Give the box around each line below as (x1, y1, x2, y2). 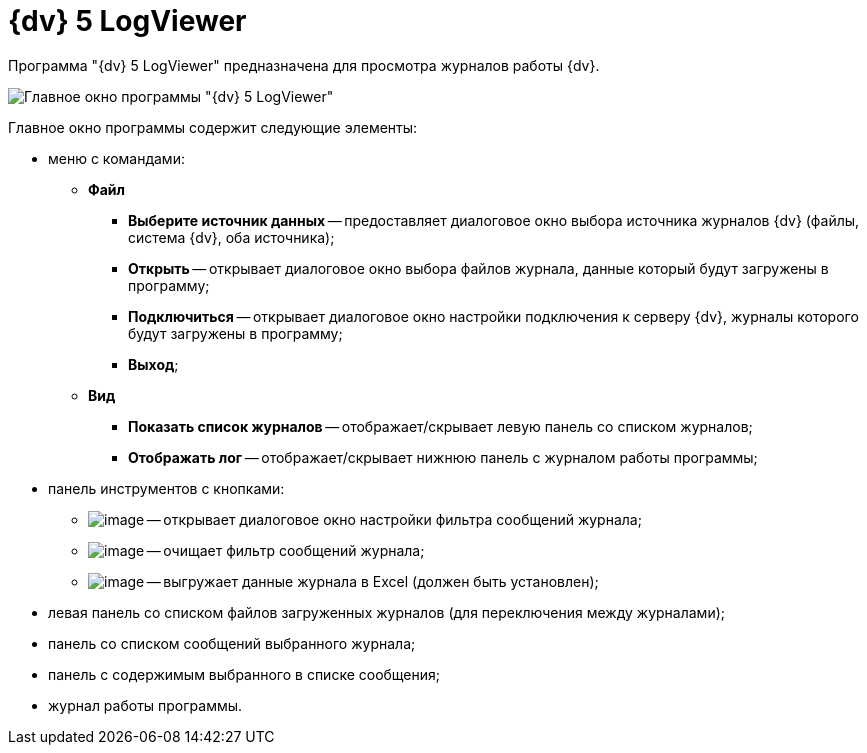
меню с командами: (48, 149, 185, 167)
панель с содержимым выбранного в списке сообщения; (48, 665, 441, 683)
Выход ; (128, 355, 179, 373)
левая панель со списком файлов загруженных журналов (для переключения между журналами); (48, 603, 725, 621)
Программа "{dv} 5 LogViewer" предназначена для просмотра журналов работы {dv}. (8, 56, 600, 74)
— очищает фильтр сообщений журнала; (146, 541, 425, 559)
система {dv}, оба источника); (128, 228, 335, 246)
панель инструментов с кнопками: (48, 479, 285, 497)
